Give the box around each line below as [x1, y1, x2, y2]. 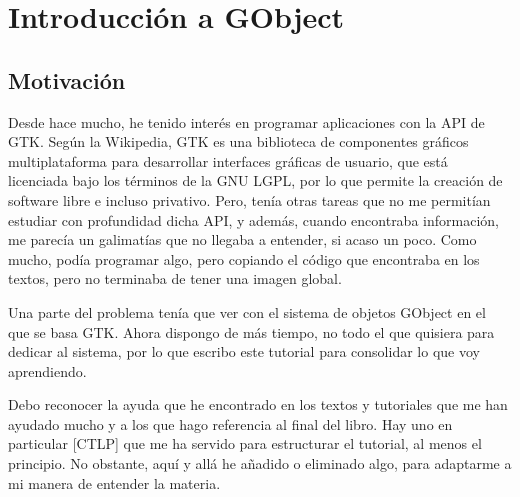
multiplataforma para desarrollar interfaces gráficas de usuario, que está [8, 150, 448, 171]
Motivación [8, 64, 126, 95]
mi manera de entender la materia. [8, 472, 221, 493]
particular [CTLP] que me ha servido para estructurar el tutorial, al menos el [8, 433, 482, 454]
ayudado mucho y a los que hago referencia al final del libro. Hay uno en [8, 413, 453, 434]
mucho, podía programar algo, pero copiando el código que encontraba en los [8, 248, 480, 269]
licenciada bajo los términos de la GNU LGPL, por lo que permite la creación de [8, 170, 503, 191]
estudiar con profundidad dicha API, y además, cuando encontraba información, [8, 209, 499, 230]
